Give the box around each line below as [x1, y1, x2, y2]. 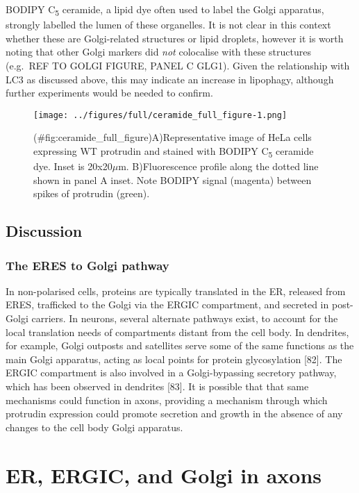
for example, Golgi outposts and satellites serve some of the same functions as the [6, 338, 354, 353]
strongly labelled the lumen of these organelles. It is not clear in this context [6, 17, 331, 32]
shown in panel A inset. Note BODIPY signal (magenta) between [33, 172, 312, 187]
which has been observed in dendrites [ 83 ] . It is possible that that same [6, 379, 309, 393]
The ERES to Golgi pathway [6, 256, 169, 274]
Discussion [6, 220, 83, 242]
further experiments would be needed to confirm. [6, 85, 213, 100]
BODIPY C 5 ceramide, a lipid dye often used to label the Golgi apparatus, [6, 2, 324, 18]
